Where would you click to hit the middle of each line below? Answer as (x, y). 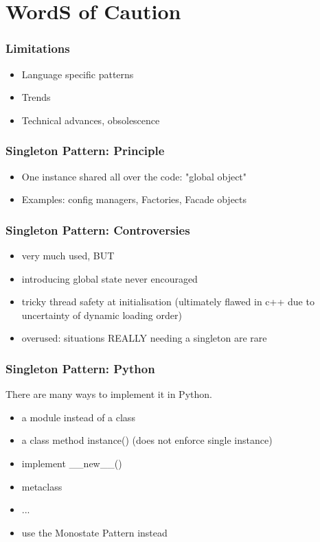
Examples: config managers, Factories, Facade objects (134, 199)
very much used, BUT (68, 255)
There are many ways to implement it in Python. (109, 394)
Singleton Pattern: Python (80, 368)
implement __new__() (72, 463)
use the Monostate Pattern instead (94, 532)
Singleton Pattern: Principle (85, 151)
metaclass (42, 486)
